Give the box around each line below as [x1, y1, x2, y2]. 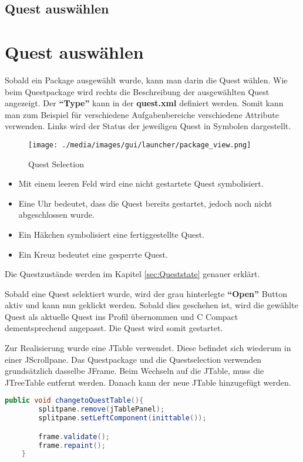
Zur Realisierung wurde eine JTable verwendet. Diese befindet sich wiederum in [5, 342, 291, 354]
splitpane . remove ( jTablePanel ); [38, 405, 165, 414]
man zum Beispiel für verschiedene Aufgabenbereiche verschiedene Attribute [5, 108, 279, 120]
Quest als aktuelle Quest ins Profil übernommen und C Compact [5, 310, 238, 322]
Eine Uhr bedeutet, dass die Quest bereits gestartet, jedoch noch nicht [18, 197, 272, 209]
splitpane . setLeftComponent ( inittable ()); [38, 414, 207, 423]
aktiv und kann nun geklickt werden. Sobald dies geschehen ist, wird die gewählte [5, 299, 298, 311]
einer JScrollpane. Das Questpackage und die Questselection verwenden [5, 353, 262, 365]
